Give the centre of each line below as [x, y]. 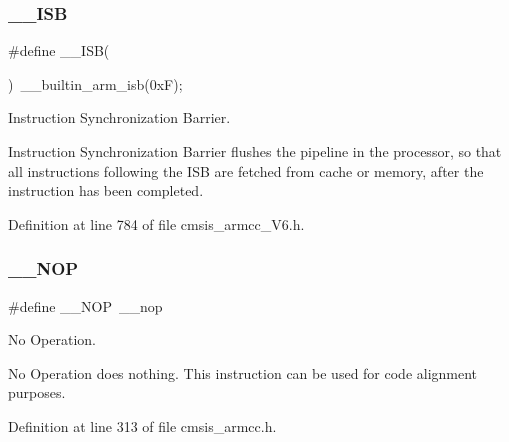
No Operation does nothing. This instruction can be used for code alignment [243, 372]
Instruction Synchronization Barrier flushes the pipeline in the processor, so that [255, 151]
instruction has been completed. [106, 190]
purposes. [37, 392]
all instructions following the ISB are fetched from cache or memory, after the [246, 170]
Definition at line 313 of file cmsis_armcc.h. [142, 425]
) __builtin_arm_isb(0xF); [95, 83]
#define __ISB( [59, 50]
